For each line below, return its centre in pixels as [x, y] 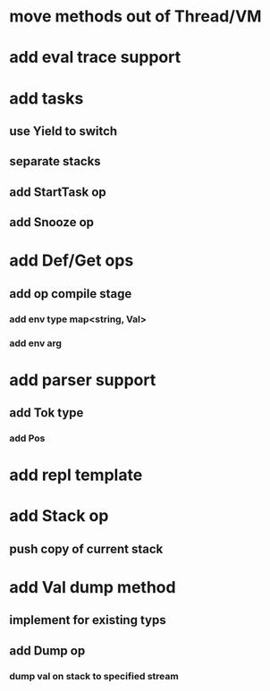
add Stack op [59, 516]
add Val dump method [93, 587]
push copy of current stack [86, 548]
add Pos [27, 438]
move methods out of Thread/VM [135, 17]
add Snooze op [52, 222]
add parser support [83, 379]
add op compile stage [71, 294]
